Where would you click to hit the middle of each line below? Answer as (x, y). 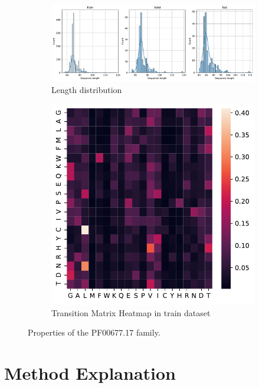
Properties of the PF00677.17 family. (94, 332)
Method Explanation (90, 372)
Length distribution (87, 89)
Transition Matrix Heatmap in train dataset (131, 312)
